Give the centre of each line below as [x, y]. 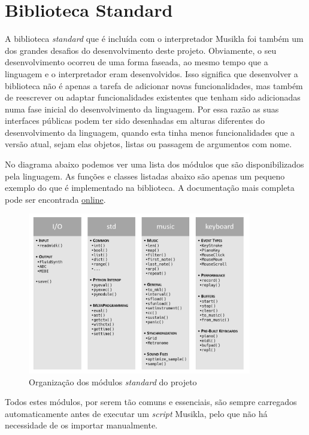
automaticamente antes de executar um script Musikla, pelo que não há [136, 413]
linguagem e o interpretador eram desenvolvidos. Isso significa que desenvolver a [152, 73]
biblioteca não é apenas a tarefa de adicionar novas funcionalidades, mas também [154, 85]
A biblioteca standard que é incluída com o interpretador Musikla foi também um [154, 39]
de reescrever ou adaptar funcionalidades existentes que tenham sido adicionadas [153, 97]
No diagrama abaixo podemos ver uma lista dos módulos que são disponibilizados [154, 164]
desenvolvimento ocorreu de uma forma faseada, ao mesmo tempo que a [137, 62]
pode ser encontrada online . [55, 199]
